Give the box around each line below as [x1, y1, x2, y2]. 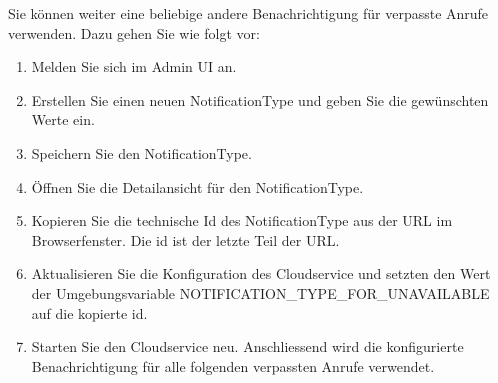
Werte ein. [31, 109, 95, 130]
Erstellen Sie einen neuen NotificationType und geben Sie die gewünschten [31, 89, 489, 110]
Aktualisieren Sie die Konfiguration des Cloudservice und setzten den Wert [31, 263, 491, 284]
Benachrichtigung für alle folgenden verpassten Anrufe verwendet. [31, 355, 435, 376]
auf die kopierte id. [31, 302, 148, 323]
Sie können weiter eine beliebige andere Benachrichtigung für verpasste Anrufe [8, 3, 489, 23]
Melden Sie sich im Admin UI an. [31, 56, 237, 77]
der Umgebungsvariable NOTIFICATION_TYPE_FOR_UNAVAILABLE [31, 282, 490, 303]
